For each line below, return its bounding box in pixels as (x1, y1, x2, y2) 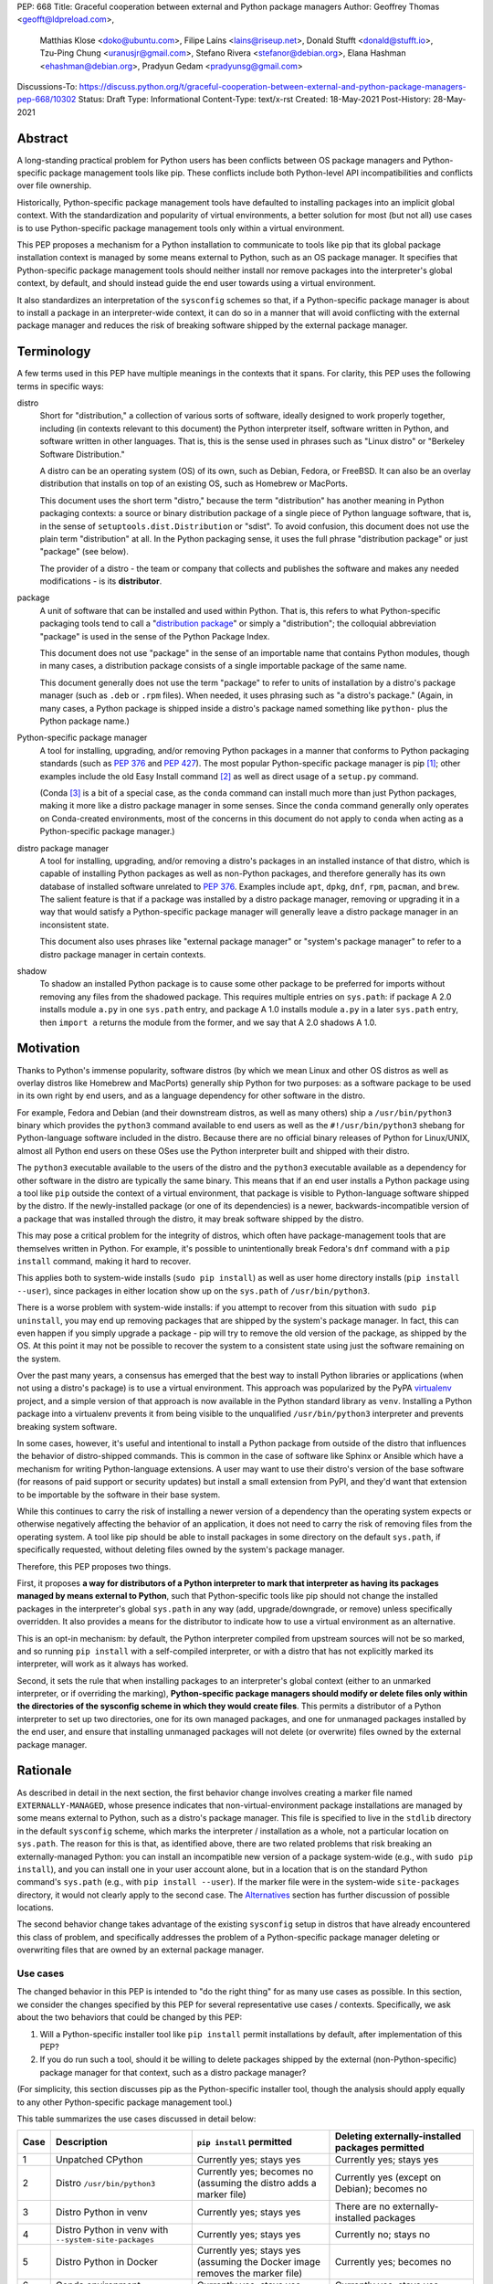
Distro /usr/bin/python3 (55, 2177, 156, 2190)
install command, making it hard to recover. (16, 1255, 192, 1266)
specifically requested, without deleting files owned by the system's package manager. (16, 1544, 345, 1555)
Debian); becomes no (334, 2183, 428, 2195)
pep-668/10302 (16, 94, 77, 105)
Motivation (16, 1041, 80, 1056)
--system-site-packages (55, 2235, 155, 2245)
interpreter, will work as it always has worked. (16, 1658, 189, 1669)
